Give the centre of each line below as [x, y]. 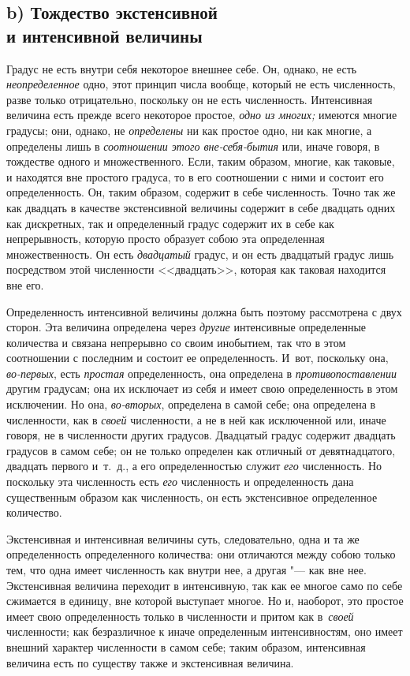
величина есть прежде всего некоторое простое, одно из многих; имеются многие [202, 115]
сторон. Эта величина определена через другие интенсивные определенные [186, 327]
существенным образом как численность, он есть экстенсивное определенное [192, 497]
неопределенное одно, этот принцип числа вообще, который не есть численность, [201, 84]
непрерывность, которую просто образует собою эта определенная [166, 239]
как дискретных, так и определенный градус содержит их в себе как [170, 223]
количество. [34, 512]
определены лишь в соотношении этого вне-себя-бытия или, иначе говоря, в [193, 146]
